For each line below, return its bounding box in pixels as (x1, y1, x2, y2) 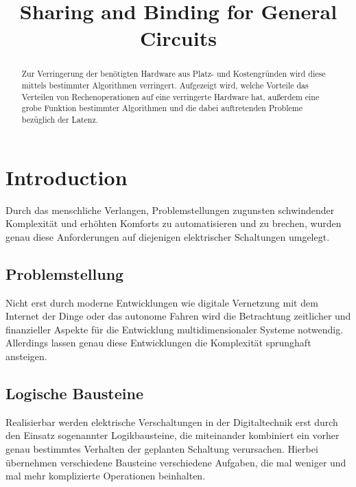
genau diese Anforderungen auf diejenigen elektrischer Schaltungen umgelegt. (5, 229, 330, 243)
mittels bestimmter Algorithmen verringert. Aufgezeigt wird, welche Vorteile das (21, 80, 309, 91)
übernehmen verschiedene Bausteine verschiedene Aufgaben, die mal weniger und (5, 455, 346, 469)
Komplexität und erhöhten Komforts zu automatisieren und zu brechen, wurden (5, 216, 342, 230)
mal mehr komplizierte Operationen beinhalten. (5, 468, 206, 483)
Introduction (5, 163, 128, 191)
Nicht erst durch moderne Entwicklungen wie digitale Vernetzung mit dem (5, 295, 318, 309)
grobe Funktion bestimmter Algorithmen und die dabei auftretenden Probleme (21, 102, 302, 114)
